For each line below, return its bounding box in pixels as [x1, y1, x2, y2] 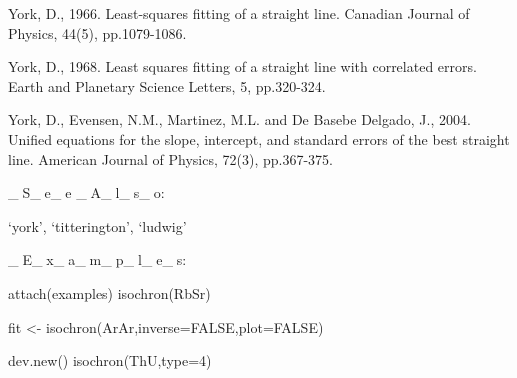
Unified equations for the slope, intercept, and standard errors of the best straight [8, 128, 510, 149]
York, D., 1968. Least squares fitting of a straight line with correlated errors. [8, 56, 477, 77]
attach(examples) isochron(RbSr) [8, 282, 211, 303]
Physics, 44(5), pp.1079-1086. [8, 22, 187, 43]
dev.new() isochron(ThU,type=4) [8, 350, 212, 371]
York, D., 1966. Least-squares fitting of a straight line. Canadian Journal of [8, 3, 470, 23]
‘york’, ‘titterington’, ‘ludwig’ [8, 215, 187, 236]
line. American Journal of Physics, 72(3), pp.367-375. [8, 148, 333, 169]
